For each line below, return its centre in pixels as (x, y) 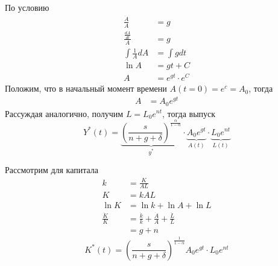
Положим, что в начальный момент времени (86, 88)
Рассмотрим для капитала (52, 170)
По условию (27, 7)
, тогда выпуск (189, 113)
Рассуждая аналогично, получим (64, 113)
